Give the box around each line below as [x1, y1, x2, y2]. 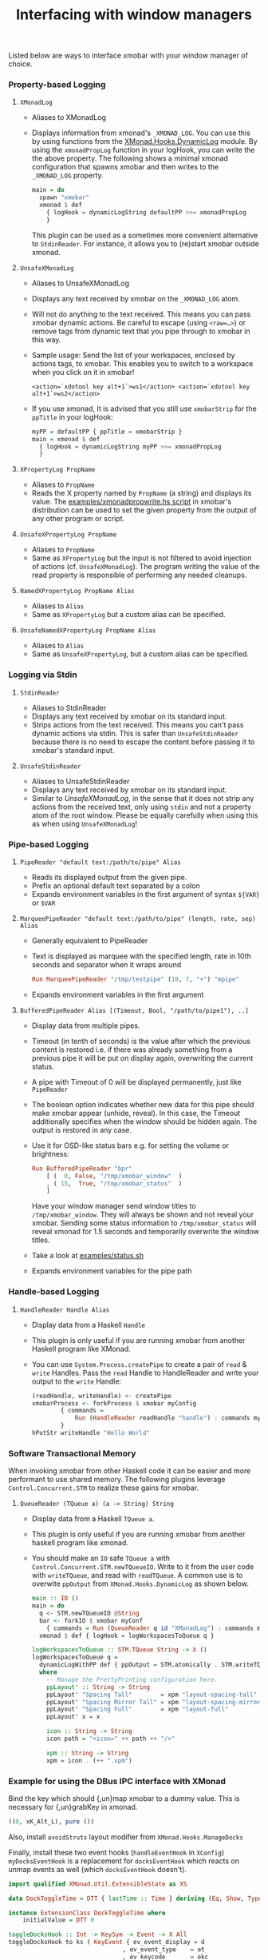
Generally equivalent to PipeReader [31, 935, 148, 945]
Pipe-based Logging [8, 839, 89, 850]
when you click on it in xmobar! [31, 367, 135, 376]
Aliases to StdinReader [31, 703, 107, 712]
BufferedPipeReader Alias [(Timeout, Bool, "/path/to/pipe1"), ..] [19, 1006, 249, 1014]
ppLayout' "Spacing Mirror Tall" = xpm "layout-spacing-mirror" [46, 1698, 265, 1706]
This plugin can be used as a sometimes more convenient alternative [31, 230, 258, 240]
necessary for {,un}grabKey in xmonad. [8, 1802, 138, 1811]
